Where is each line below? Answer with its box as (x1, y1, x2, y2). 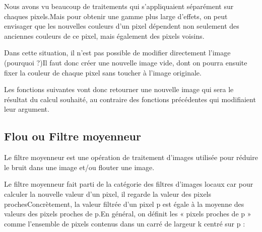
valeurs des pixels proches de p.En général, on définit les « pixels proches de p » (4, 208, 251, 219)
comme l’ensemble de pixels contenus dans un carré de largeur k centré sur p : (4, 218, 245, 228)
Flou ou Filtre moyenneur (4, 128, 141, 144)
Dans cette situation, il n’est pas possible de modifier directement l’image (4, 47, 231, 58)
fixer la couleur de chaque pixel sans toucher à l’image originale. (4, 67, 202, 78)
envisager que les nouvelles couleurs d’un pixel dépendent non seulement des (4, 21, 239, 31)
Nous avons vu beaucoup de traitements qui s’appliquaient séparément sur (4, 1, 234, 11)
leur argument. (4, 104, 49, 114)
